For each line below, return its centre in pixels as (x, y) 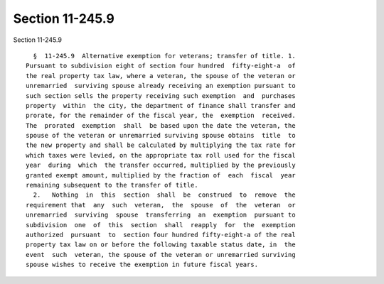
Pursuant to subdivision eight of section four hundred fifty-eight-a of (161, 66)
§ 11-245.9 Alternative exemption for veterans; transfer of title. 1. (164, 56)
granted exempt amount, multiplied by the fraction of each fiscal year (161, 175)
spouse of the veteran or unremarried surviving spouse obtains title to (161, 136)
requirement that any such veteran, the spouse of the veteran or (161, 205)
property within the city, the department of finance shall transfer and (161, 105)
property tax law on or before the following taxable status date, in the (161, 245)
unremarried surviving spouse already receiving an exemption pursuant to (161, 86)
